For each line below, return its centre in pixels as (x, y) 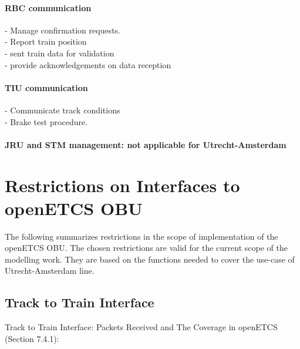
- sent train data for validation (60, 53)
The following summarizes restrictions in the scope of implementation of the (141, 236)
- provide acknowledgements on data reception (88, 64)
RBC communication (48, 7)
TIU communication (46, 87)
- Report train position (46, 41)
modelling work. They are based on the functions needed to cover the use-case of (150, 259)
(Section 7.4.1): (32, 338)
